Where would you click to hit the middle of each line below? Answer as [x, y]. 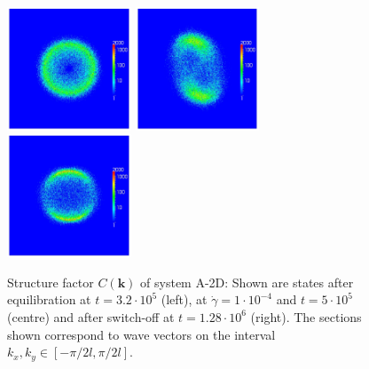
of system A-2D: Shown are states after [247, 282]
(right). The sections [306, 316]
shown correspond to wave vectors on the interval [141, 334]
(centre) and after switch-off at [91, 316]
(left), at [184, 299]
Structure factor [51, 282]
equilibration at [49, 299]
